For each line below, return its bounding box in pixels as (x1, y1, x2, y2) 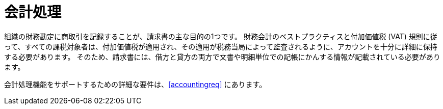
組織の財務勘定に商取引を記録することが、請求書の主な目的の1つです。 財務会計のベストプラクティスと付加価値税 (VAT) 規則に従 (4, 32, 437, 41)
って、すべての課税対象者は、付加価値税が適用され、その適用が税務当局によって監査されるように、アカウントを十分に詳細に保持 (4, 42, 437, 51)
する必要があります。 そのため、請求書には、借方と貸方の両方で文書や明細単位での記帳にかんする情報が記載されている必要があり (4, 52, 440, 61)
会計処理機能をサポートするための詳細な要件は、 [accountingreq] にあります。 (4, 79, 267, 89)
